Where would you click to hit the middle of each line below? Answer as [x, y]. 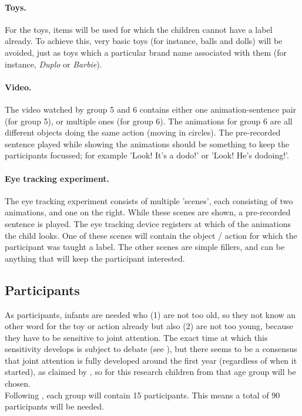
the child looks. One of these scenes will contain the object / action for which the [151, 235]
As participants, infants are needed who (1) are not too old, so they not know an [150, 314]
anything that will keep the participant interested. [95, 258]
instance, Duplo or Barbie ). [53, 64]
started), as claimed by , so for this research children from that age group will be [150, 372]
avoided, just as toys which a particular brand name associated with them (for [146, 52]
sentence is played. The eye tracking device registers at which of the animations [148, 223]
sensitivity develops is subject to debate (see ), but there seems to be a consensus [151, 349]
